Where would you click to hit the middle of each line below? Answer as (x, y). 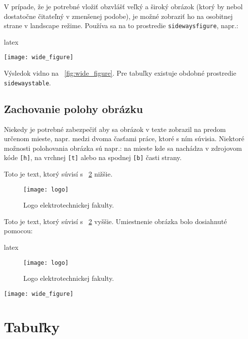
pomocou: (18, 231)
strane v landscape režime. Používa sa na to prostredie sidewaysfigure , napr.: (121, 25)
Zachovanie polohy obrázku (74, 108)
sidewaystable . (27, 82)
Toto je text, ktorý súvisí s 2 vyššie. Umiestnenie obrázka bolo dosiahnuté (116, 221)
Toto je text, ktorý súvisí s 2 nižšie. (58, 173)
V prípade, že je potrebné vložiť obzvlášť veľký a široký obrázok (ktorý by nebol (123, 6)
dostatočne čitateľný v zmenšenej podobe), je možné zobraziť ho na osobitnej (118, 16)
